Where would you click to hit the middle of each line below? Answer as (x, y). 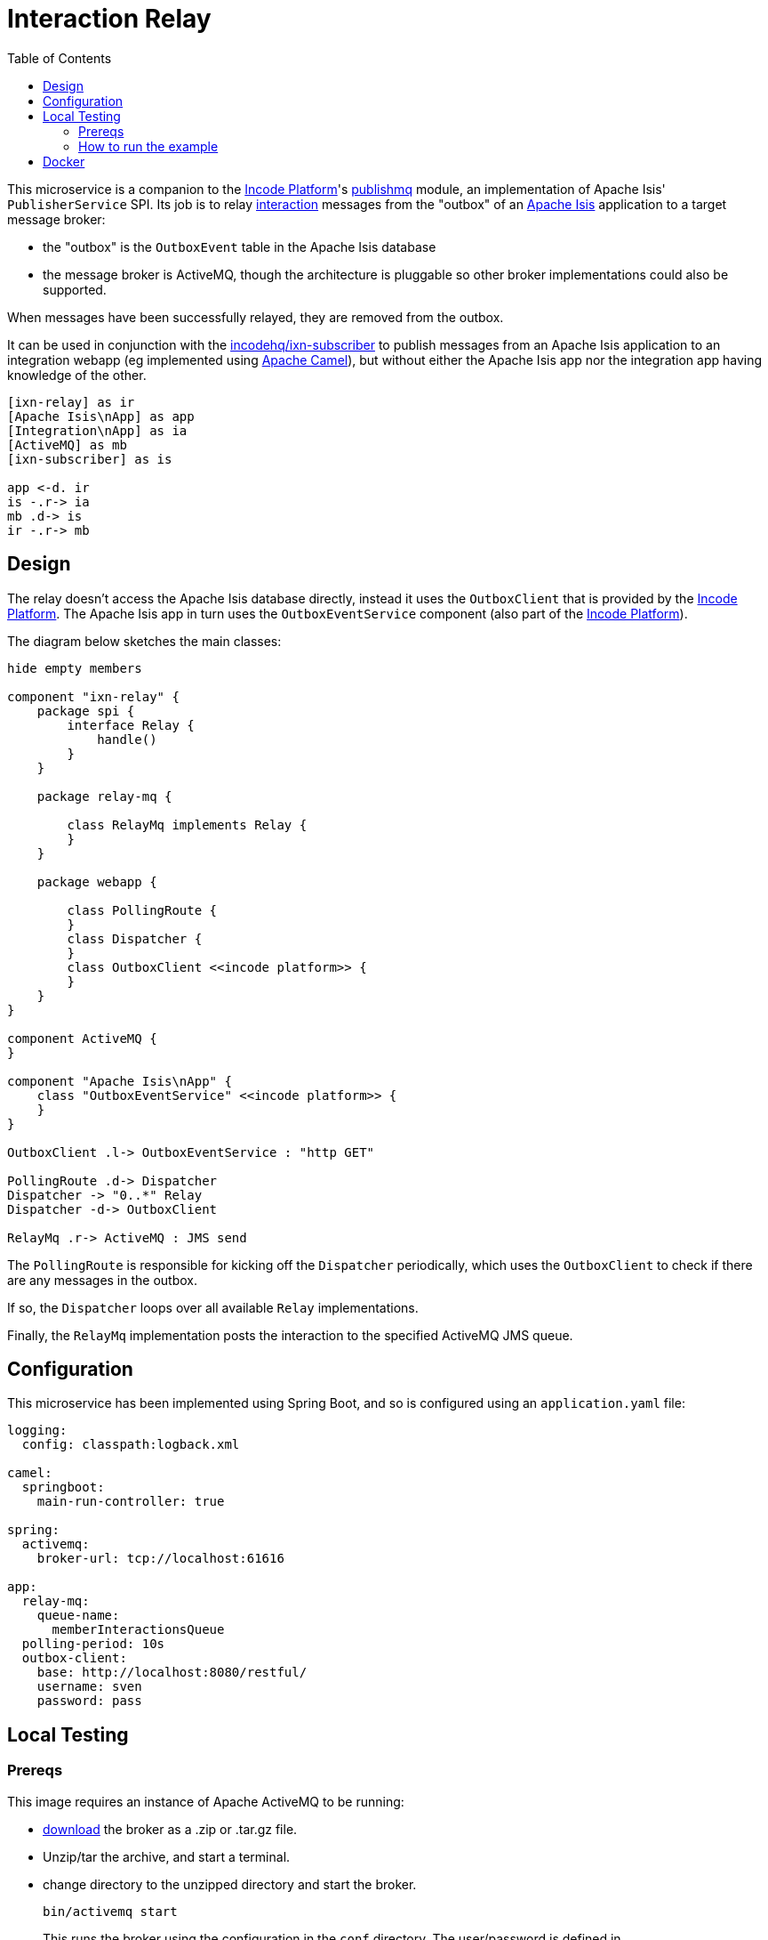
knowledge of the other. (77, 375)
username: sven (89, 1687)
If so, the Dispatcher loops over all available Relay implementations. (213, 1307)
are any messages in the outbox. (103, 1280)
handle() (127, 739)
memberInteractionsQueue (138, 1630)
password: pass (89, 1701)
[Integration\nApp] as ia (97, 430)
